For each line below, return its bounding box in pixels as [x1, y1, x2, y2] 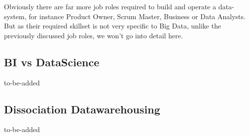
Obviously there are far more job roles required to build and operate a [4, 1, 216, 11]
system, [4, 11, 27, 21]
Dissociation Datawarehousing [4, 101, 160, 116]
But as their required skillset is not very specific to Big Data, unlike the [4, 21, 221, 31]
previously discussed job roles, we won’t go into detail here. [4, 30, 183, 40]
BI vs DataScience [4, 54, 100, 69]
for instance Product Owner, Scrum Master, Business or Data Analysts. [29, 11, 246, 21]
